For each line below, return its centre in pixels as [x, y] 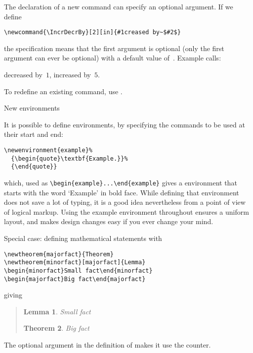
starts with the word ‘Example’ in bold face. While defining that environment [122, 192]
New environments [32, 108]
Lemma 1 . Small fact [57, 311]
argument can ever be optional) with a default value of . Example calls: [113, 58]
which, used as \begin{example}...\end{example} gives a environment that [121, 182]
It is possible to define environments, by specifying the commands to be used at [125, 124]
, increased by [70, 75]
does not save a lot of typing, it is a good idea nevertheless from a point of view [125, 202]
